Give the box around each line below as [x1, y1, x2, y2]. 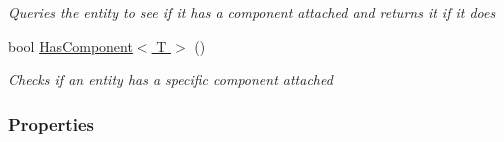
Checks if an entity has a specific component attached [8, 69, 333, 90]
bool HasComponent [8, 35, 133, 56]
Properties [8, 111, 94, 136]
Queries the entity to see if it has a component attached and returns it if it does [8, 2, 496, 22]
